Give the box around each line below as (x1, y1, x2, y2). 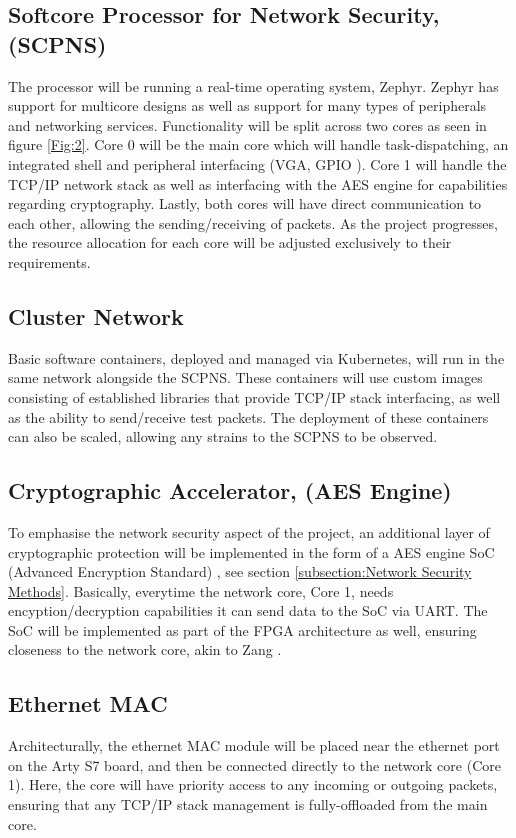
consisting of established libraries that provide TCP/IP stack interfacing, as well (8, 386, 501, 407)
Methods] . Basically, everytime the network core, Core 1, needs (8, 580, 394, 601)
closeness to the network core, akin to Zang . (8, 639, 282, 660)
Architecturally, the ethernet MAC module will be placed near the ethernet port (8, 735, 500, 756)
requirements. (8, 251, 91, 272)
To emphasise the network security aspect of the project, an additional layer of (8, 521, 490, 542)
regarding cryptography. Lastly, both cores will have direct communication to (8, 193, 482, 214)
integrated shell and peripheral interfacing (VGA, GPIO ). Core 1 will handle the (8, 153, 507, 174)
